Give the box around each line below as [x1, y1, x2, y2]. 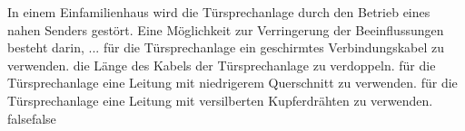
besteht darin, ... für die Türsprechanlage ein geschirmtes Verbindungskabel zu [7, 38, 445, 57]
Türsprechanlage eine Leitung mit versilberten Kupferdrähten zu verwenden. [7, 90, 433, 109]
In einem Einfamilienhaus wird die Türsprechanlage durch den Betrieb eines [7, 3, 430, 21]
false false [7, 108, 56, 127]
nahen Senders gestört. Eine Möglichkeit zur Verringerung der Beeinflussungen [7, 20, 444, 39]
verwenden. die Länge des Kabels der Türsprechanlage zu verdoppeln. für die [7, 55, 436, 74]
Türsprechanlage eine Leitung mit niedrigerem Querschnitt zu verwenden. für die [7, 73, 458, 92]
